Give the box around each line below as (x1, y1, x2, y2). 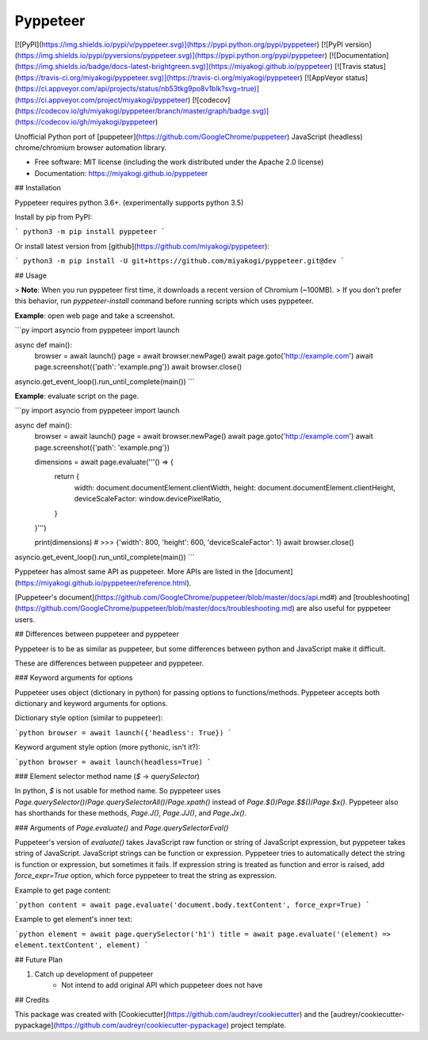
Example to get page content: (14, 885, 111, 895)
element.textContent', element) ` (14, 941, 149, 950)
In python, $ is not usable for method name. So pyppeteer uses (14, 786, 221, 796)
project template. (230, 1020, 287, 1030)
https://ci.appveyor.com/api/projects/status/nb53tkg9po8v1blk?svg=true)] (17, 84, 260, 94)
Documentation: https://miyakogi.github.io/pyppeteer (34, 168, 208, 178)
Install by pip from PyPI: (14, 213, 93, 222)
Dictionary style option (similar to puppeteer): (14, 713, 163, 723)
